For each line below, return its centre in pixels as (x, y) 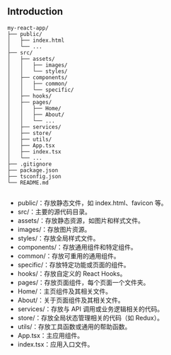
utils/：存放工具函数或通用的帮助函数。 (74, 326)
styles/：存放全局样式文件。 (58, 238)
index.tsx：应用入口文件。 (55, 344)
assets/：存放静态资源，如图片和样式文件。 (81, 220)
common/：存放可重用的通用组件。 (69, 256)
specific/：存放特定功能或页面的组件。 (73, 264)
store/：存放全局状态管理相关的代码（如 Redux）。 (90, 318)
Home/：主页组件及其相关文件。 (65, 291)
